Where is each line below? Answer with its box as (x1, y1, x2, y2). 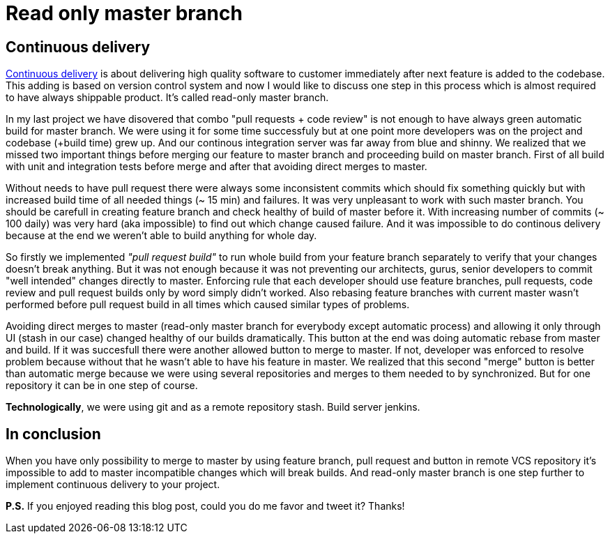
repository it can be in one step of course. (6, 379, 198, 392)
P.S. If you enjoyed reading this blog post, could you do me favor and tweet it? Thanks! (6, 500, 405, 513)
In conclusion (6, 425, 101, 443)
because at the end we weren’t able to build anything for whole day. (6, 229, 317, 242)
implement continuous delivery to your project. (6, 478, 220, 491)
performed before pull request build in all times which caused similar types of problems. (6, 298, 410, 311)
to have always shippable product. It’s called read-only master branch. (6, 91, 329, 104)
